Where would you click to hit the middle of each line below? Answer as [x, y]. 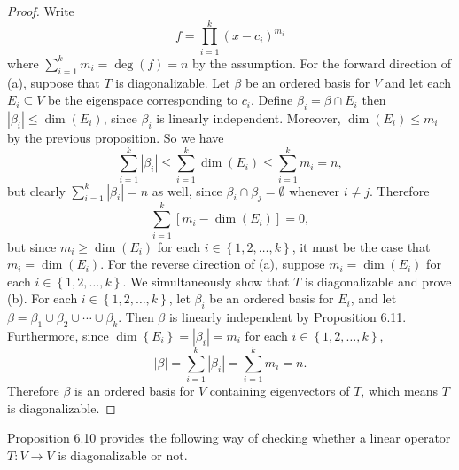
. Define [272, 100]
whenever [315, 190]
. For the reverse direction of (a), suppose [213, 264]
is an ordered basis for [135, 391]
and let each [418, 82]
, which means [400, 391]
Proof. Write [41, 11]
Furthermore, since [58, 335]
